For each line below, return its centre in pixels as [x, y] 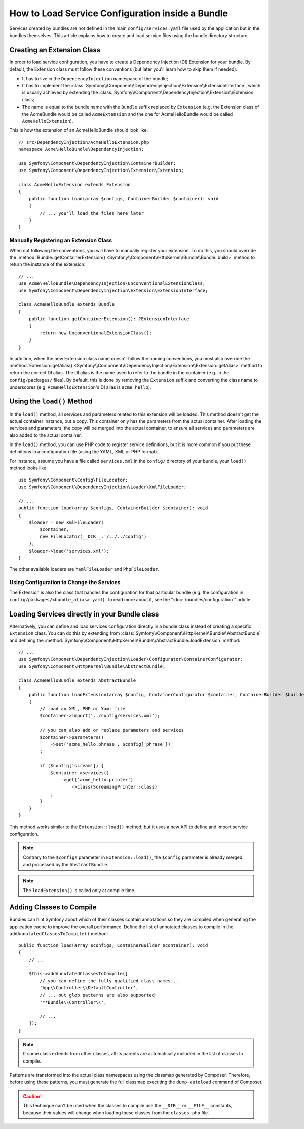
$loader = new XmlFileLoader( [66, 522]
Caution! [32, 1096]
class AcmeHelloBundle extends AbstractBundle [77, 680]
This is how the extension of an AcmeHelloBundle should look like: [79, 130]
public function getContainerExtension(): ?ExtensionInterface [109, 319]
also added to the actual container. [46, 435]
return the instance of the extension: [47, 264]
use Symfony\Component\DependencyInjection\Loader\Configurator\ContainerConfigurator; [131, 659]
